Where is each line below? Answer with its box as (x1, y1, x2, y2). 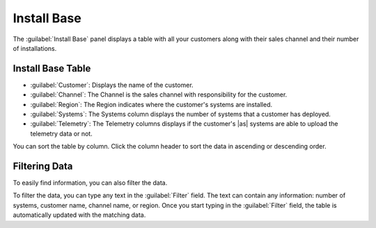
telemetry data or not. (30, 129, 93, 138)
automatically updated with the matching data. (13, 211, 146, 219)
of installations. (13, 44, 57, 52)
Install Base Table (13, 63, 91, 74)
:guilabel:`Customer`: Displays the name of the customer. (30, 81, 194, 89)
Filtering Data (13, 161, 73, 172)
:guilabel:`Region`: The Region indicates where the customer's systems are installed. (30, 100, 273, 108)
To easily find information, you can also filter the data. (13, 179, 168, 187)
